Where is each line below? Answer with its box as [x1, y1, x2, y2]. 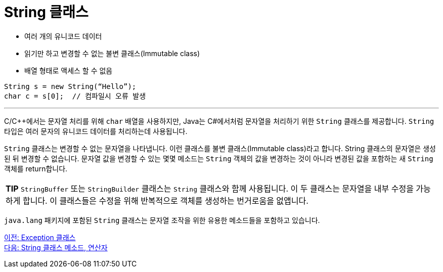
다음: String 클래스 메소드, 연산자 [4, 243, 108, 252]
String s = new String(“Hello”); [4, 82, 137, 90]
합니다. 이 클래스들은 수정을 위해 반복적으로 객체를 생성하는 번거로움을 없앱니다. [22, 195, 308, 206]
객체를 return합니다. [4, 164, 68, 173]
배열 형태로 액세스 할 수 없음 [24, 66, 113, 75]
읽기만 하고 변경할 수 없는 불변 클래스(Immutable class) [24, 49, 200, 58]
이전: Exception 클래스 [4, 233, 76, 242]
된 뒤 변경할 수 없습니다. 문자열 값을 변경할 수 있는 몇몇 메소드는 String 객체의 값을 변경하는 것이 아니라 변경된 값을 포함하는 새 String [4, 154, 433, 163]
